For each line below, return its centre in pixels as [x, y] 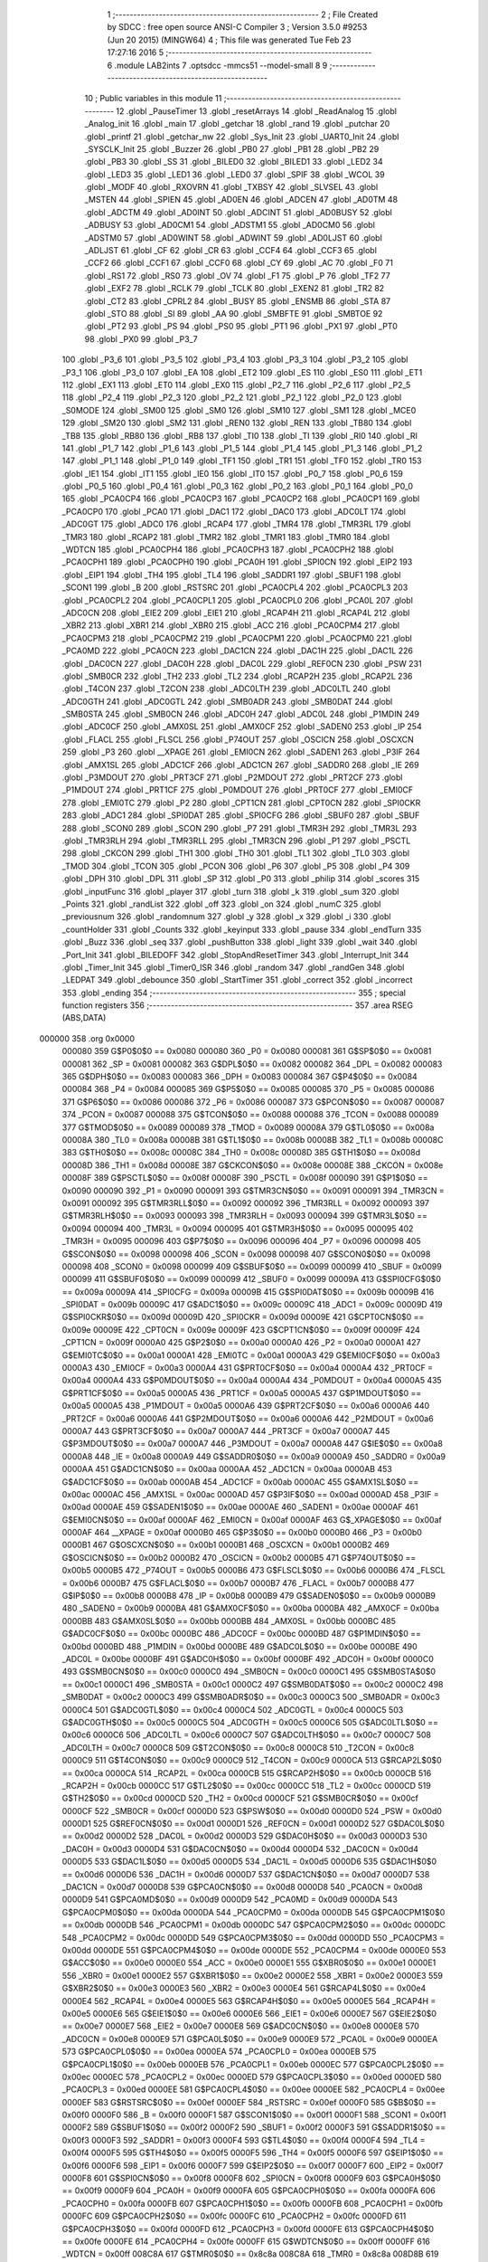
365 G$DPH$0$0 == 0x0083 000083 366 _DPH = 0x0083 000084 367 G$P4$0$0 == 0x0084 [239, 1077]
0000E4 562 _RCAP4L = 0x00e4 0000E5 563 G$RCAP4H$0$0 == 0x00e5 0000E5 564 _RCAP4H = [249, 2001]
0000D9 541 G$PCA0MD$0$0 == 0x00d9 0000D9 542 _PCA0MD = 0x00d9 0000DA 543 [230, 1899]
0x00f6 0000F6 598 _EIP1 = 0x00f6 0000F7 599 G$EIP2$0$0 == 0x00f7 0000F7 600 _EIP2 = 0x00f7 [253, 2165]
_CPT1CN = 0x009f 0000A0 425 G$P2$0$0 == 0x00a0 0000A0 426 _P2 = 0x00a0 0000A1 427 [241, 1343]
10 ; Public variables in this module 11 [153, 99]
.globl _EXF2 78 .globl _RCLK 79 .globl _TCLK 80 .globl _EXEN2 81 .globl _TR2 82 [235, 289]
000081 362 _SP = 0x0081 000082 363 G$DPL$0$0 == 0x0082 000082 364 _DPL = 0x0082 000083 [252, 1064]
